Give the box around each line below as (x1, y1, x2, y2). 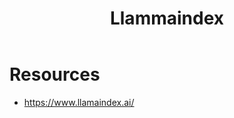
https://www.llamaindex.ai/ (23, 96, 135, 108)
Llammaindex (109, 7, 225, 30)
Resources (9, 63, 101, 86)
